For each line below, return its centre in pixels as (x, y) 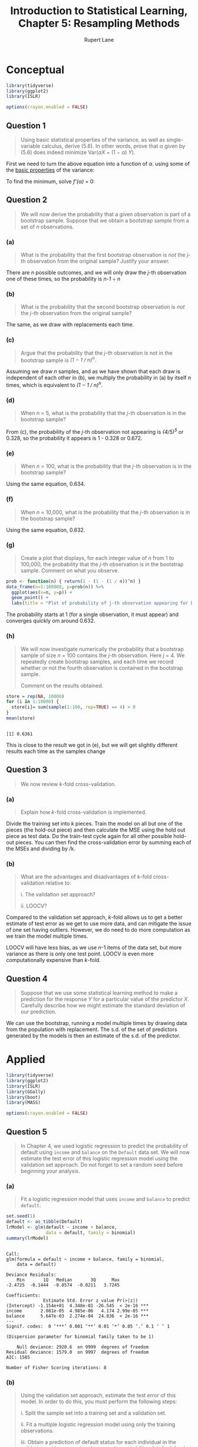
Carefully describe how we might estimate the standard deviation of (103, 1006)
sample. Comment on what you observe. (70, 570)
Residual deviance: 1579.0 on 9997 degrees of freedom (77, 1352)
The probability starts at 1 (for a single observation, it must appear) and (92, 614)
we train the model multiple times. (47, 936)
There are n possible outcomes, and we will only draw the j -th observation (96, 273)
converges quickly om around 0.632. (51, 621)
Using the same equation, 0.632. (46, 530)
